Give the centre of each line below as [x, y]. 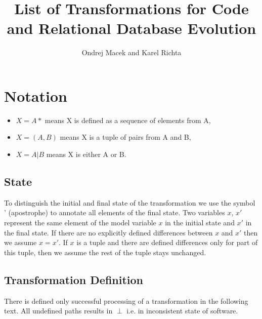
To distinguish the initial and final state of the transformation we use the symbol [130, 202]
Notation [36, 95]
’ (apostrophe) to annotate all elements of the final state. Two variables [115, 212]
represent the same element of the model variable [80, 223]
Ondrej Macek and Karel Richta [132, 52]
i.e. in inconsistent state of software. [182, 311]
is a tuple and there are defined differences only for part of [167, 242]
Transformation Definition [74, 279]
